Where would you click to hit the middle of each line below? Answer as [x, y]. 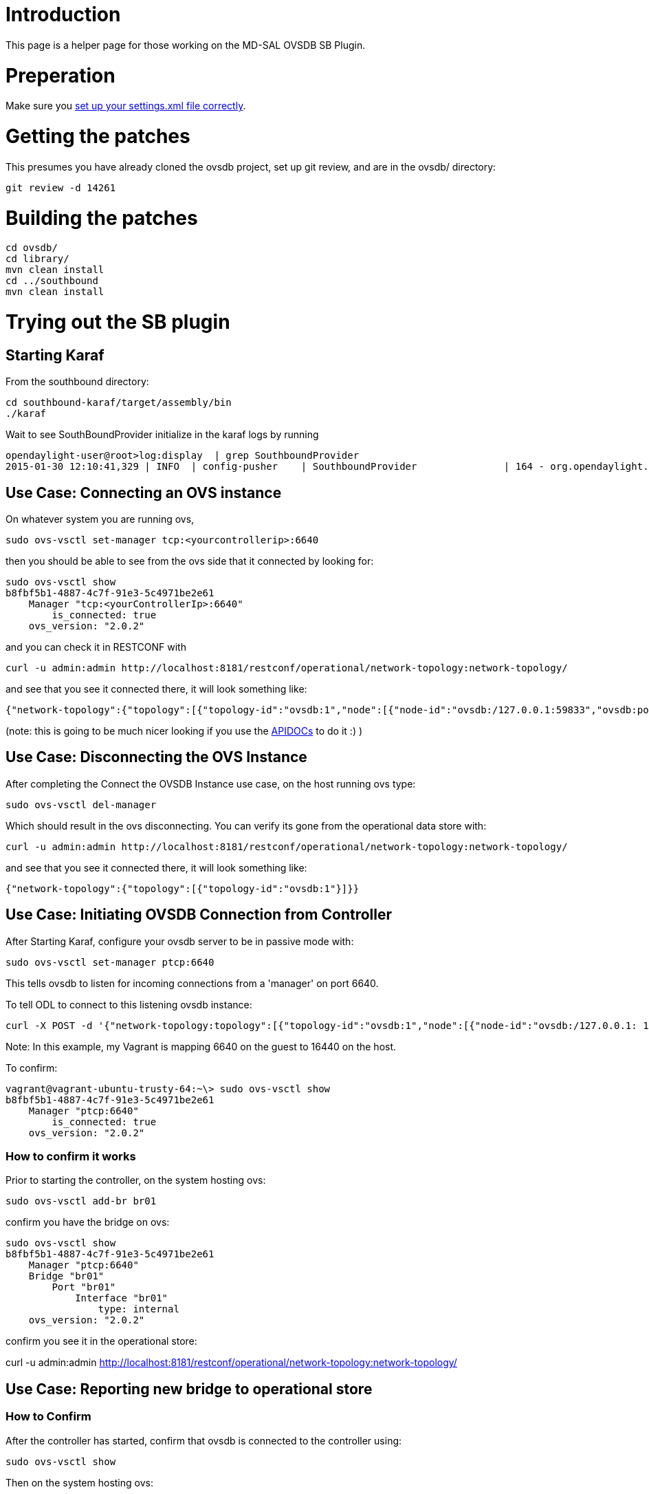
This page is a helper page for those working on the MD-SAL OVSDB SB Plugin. [186, 45]
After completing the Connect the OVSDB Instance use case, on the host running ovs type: [211, 783]
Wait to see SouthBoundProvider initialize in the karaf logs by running [162, 435]
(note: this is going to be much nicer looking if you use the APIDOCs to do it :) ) [184, 731]
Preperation [60, 75]
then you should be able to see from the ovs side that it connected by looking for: [190, 561]
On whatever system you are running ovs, [100, 519]
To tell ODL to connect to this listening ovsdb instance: [129, 1004]
